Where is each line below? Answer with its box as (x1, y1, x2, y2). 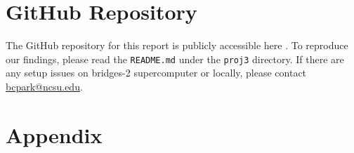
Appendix (6, 120, 103, 149)
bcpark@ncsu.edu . (6, 79, 83, 93)
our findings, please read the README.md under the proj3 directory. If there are (6, 51, 344, 66)
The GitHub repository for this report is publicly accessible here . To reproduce (6, 38, 348, 53)
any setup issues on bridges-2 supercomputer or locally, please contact (6, 65, 307, 80)
